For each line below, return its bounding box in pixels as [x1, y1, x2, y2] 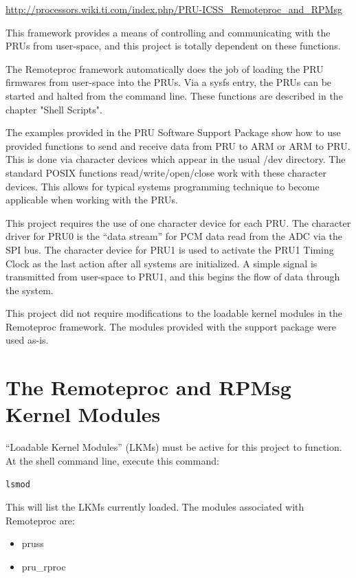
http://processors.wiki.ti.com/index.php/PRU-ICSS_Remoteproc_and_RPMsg [5, 2, 342, 16]
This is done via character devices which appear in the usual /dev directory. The [5, 152, 346, 166]
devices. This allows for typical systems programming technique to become [5, 179, 320, 193]
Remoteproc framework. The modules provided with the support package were [5, 319, 336, 333]
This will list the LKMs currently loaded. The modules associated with [5, 500, 304, 514]
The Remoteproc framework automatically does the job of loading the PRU [5, 61, 324, 76]
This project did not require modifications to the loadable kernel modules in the [5, 306, 343, 320]
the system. [5, 282, 54, 297]
